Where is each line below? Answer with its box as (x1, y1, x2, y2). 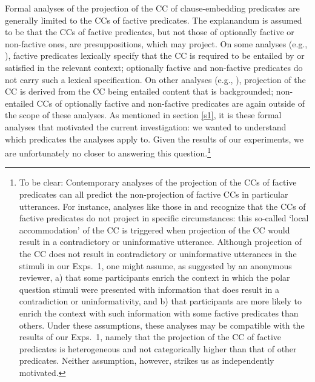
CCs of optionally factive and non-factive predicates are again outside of (36, 96, 305, 109)
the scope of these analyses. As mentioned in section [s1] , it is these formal (5, 109, 282, 121)
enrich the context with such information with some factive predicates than (19, 306, 299, 319)
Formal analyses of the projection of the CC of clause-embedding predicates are (5, 2, 300, 14)
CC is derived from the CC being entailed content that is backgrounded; (5, 85, 274, 98)
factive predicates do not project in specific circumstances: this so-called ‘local (19, 212, 309, 224)
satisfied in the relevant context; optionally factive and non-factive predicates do (5, 61, 303, 73)
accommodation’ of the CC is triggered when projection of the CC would (19, 223, 290, 236)
